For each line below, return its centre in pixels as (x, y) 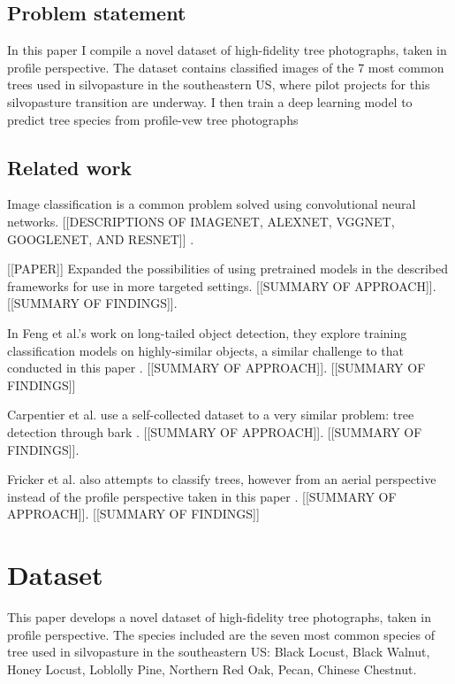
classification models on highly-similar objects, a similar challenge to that (205, 350)
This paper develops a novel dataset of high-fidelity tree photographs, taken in (219, 617)
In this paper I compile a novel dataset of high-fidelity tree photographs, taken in (227, 50)
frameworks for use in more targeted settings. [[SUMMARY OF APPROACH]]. (222, 285)
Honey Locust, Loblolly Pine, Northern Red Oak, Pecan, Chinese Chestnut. (212, 669)
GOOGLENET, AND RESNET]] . (101, 238)
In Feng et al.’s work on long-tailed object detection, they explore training (207, 332)
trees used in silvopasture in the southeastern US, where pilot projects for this (219, 85)
